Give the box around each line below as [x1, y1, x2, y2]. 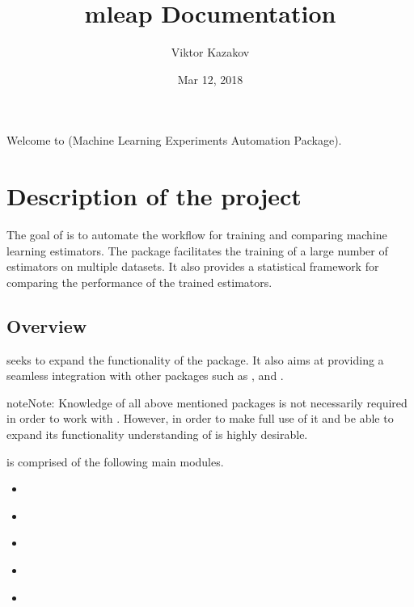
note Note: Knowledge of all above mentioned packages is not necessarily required [6, 394, 408, 411]
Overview [6, 313, 87, 338]
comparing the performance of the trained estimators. [6, 273, 272, 290]
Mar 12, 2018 [177, 70, 243, 87]
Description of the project [6, 179, 302, 213]
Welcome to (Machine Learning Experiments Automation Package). [6, 132, 342, 149]
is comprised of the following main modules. [6, 453, 224, 470]
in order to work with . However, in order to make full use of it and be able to [6, 410, 394, 427]
